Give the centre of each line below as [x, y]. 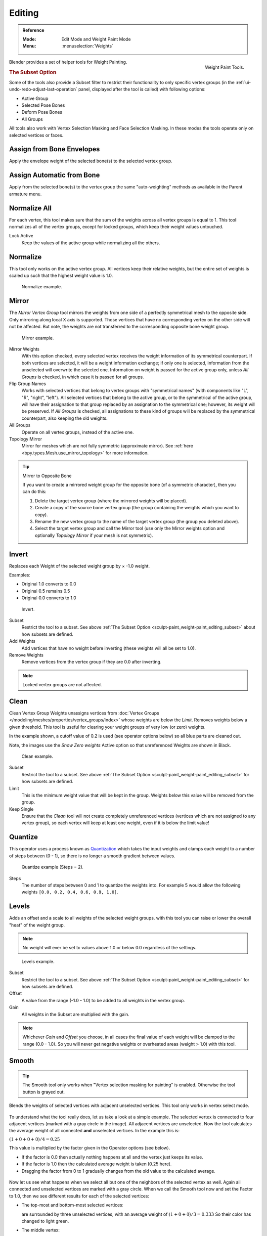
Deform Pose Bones [42, 112]
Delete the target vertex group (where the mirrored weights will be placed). [111, 501]
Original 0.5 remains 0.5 [46, 591]
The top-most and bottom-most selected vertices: [72, 1205]
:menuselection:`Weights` [88, 46]
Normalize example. [42, 287]
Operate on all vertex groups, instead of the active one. [78, 432]
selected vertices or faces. [36, 135]
